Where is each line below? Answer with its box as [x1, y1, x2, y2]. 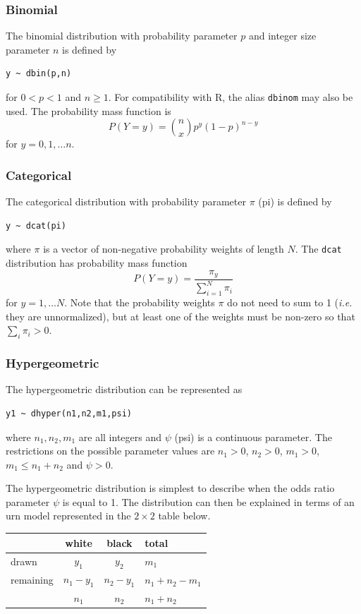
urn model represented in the [6, 508, 131, 523]
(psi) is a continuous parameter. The [174, 429, 332, 444]
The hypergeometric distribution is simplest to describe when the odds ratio [6, 481, 335, 495]
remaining [11, 572, 54, 587]
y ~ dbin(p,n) [6, 68, 72, 79]
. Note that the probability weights [64, 295, 215, 310]
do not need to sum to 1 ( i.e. [227, 295, 353, 310]
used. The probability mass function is [6, 103, 171, 118]
